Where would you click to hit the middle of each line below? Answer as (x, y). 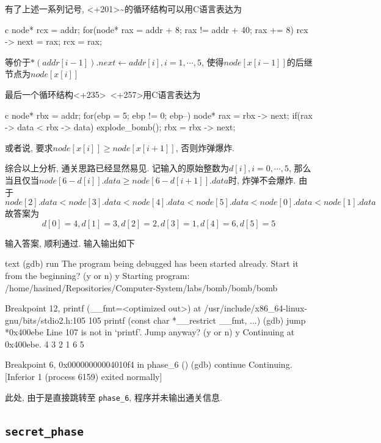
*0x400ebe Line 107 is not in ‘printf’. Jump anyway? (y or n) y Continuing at (150, 332)
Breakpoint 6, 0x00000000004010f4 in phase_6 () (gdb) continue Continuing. (149, 364)
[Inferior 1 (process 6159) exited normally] (84, 377)
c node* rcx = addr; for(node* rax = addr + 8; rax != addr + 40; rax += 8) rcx (157, 29)
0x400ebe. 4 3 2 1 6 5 (45, 344)
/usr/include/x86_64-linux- (256, 308)
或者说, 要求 (29, 147)
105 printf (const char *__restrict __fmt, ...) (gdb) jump (197, 320)
